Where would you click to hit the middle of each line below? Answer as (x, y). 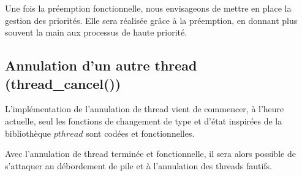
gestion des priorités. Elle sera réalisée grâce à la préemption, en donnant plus (151, 20)
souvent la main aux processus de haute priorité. (96, 32)
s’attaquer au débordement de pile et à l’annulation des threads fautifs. (139, 165)
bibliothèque (28, 133)
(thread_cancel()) (63, 83)
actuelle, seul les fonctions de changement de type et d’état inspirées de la (144, 121)
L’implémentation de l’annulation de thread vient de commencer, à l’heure (145, 109)
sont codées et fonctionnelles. (140, 133)
